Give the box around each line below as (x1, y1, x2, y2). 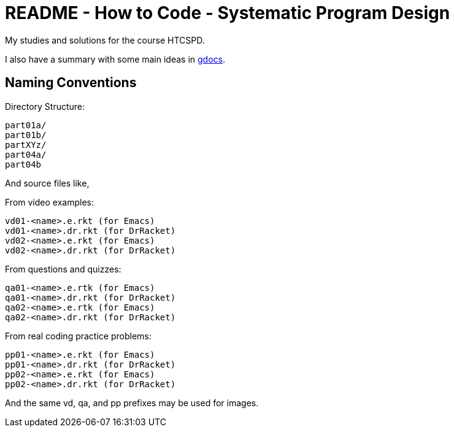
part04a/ (5, 149, 47, 160)
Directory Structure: (5, 101, 85, 112)
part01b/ (5, 129, 47, 140)
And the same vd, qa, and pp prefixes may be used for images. (5, 397, 259, 408)
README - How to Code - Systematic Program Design (5, 2, 450, 23)
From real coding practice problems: (5, 330, 152, 341)
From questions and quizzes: (5, 263, 121, 274)
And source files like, (5, 177, 90, 188)
